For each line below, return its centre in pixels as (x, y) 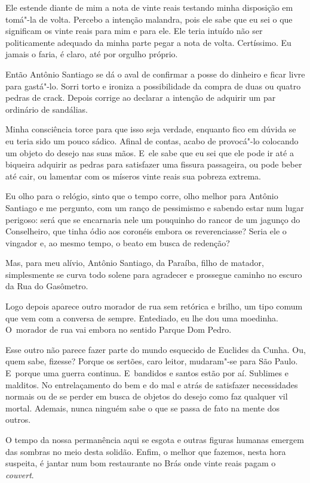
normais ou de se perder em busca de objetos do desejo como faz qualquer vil (147, 396)
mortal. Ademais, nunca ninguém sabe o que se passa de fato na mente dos (142, 408)
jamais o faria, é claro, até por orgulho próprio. (92, 54)
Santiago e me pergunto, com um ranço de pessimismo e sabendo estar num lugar (155, 207)
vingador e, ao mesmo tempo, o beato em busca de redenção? (118, 242)
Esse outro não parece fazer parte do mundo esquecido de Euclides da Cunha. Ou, (156, 349)
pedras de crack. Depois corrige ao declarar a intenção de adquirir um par (141, 97)
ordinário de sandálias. (47, 109)
